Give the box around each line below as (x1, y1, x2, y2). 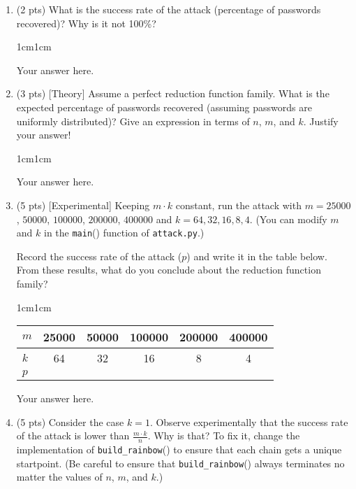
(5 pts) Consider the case (16, 414, 124, 429)
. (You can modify (249, 211, 327, 226)
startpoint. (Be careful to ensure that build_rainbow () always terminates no (16, 455, 345, 470)
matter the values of (16, 469, 103, 484)
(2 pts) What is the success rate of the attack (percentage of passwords (16, 2, 321, 16)
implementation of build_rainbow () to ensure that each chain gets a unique (16, 442, 342, 457)
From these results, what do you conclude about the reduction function (16, 262, 321, 277)
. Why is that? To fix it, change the (147, 428, 300, 443)
